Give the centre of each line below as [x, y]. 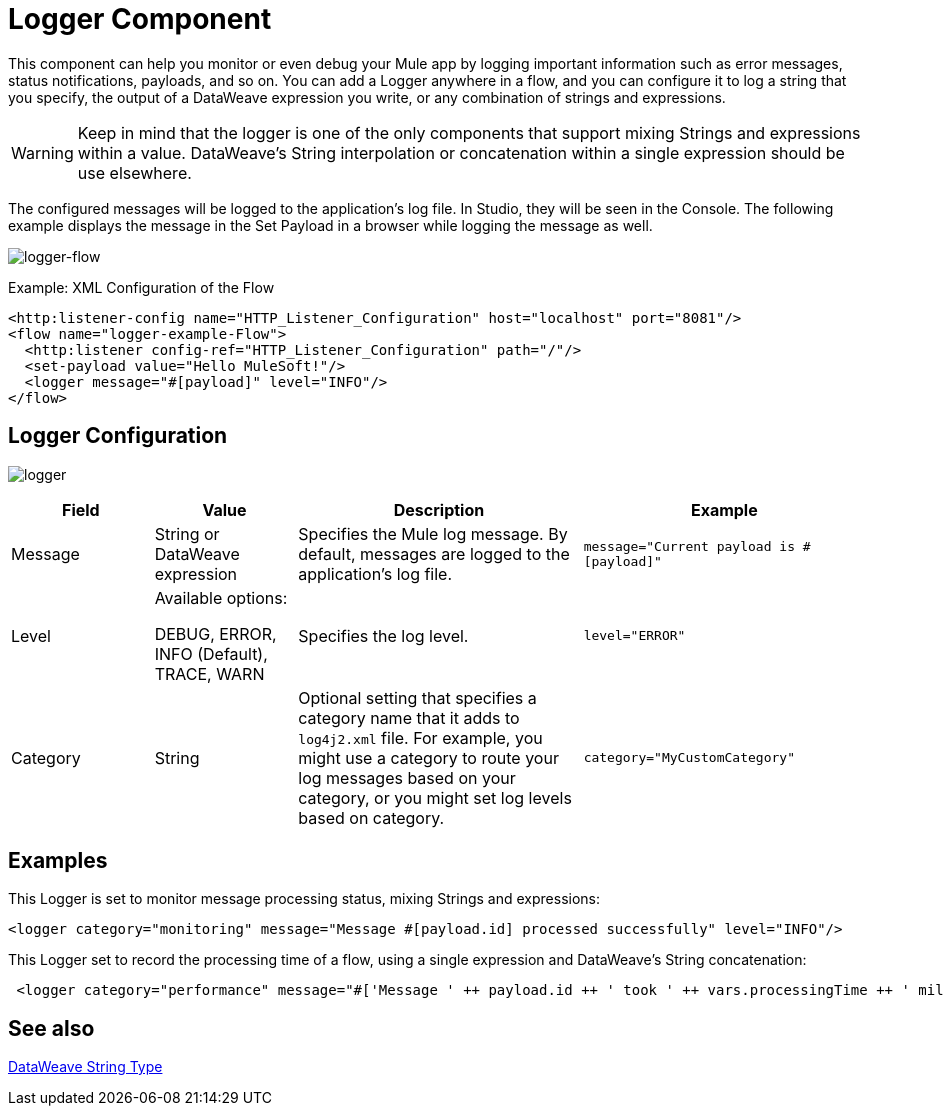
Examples [58, 861]
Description [439, 509]
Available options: [221, 597]
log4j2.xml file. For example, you [420, 737]
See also [51, 1028]
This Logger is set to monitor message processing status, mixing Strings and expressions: [304, 899]
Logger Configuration [118, 436]
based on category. [371, 817]
